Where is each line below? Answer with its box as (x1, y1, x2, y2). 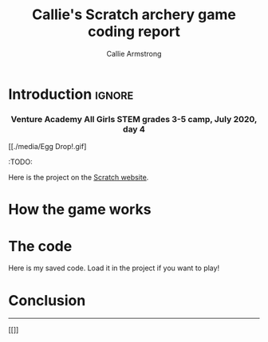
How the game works (8, 201, 152, 218)
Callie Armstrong (106, 49, 162, 58)
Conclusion (8, 291, 86, 309)
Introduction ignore (8, 85, 134, 103)
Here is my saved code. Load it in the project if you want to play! (8, 263, 220, 273)
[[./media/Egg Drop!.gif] (8, 142, 87, 151)
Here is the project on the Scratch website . (8, 173, 149, 183)
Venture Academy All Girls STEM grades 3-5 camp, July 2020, (10, 113, 258, 124)
